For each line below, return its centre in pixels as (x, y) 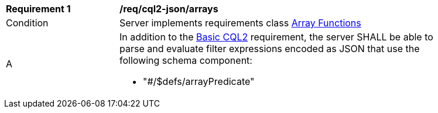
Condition (27, 23)
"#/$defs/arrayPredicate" (199, 81)
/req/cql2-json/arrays (169, 9)
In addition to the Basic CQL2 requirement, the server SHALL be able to (276, 37)
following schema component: (186, 60)
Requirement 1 (38, 9)
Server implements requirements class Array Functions (240, 23)
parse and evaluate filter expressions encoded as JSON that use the (270, 49)
